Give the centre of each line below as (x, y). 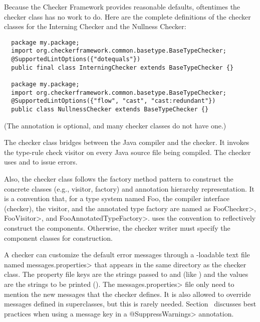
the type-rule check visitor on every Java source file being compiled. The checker (127, 152)
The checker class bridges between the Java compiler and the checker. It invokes (127, 142)
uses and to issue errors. (41, 162)
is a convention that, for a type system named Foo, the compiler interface (117, 198)
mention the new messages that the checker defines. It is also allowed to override (127, 294)
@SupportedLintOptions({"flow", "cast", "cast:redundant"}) (113, 101)
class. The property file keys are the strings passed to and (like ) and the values (126, 274)
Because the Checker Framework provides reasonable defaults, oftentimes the (122, 7)
